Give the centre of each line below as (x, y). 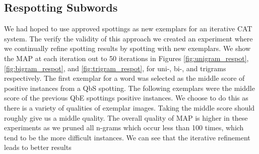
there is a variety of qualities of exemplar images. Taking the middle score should (129, 107)
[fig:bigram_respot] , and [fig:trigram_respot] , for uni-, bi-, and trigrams (115, 68)
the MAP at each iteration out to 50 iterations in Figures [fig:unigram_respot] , (126, 58)
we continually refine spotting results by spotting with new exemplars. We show (127, 48)
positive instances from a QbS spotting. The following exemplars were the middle (129, 88)
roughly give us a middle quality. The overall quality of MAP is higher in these (126, 117)
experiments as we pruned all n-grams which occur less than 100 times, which (124, 127)
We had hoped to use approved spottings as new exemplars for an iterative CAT (128, 29)
